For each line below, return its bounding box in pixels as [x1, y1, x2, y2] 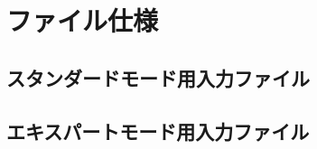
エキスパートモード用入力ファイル [6, 116, 310, 144]
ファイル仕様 [6, 2, 159, 39]
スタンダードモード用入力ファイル [6, 63, 310, 91]
